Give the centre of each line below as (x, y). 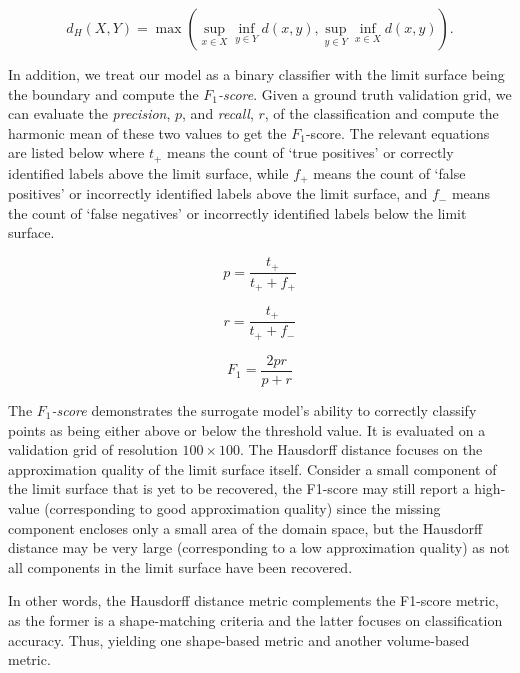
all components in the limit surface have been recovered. (180, 566)
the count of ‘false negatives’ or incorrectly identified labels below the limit (237, 212)
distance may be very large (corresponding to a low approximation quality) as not (259, 547)
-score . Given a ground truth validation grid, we (365, 93)
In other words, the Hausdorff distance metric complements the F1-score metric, (253, 600)
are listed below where (76, 152)
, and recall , (218, 113)
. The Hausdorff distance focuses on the (361, 449)
